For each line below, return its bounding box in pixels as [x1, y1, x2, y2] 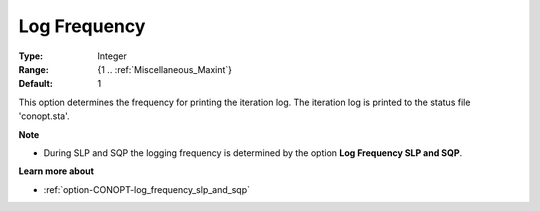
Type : [18, 50, 44, 62]
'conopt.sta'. [18, 110, 70, 122]
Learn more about [18, 165, 95, 177]
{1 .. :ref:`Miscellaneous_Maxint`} [97, 63, 233, 75]
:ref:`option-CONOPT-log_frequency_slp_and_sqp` [43, 183, 250, 195]
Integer [97, 50, 127, 62]
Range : [18, 63, 49, 75]
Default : [18, 78, 54, 90]
